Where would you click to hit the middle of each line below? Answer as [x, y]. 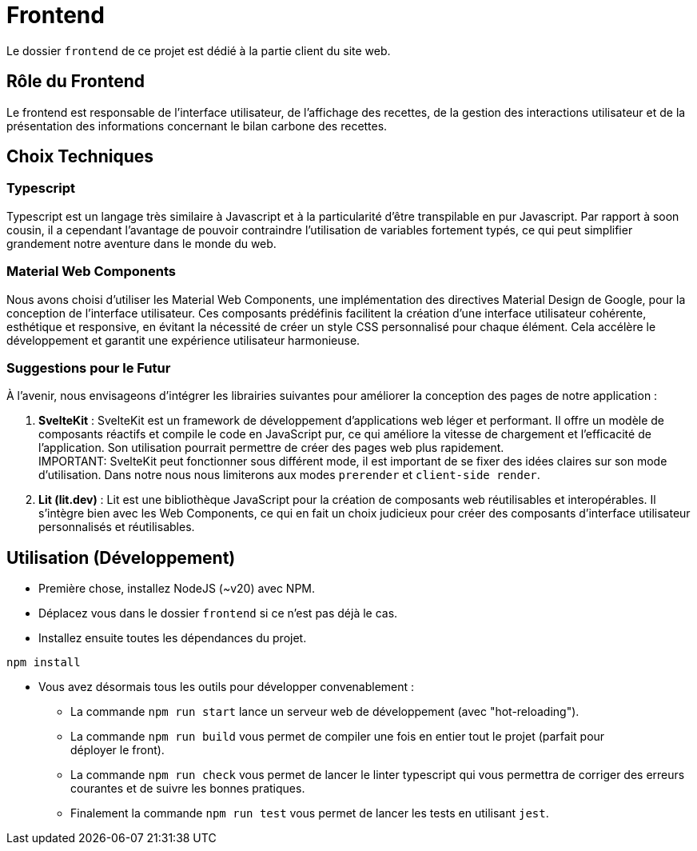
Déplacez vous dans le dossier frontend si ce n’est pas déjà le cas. [218, 613]
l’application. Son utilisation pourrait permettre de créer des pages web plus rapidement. [271, 448]
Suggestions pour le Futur [89, 368]
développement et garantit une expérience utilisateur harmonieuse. [183, 340]
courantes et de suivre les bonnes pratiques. [188, 789]
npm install [44, 663]
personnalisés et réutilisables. [117, 527]
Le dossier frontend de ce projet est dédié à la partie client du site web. [199, 50]
